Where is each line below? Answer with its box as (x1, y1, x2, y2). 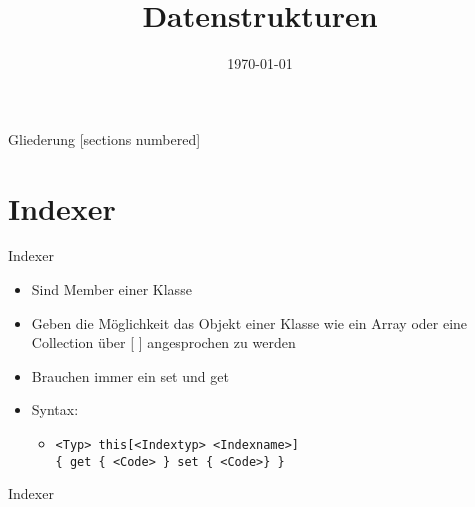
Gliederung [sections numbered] (8, 128, 201, 149)
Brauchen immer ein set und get (31, 365, 229, 386)
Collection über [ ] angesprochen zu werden (31, 332, 296, 353)
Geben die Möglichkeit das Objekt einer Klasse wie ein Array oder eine (31, 312, 468, 333)
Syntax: (31, 399, 79, 420)
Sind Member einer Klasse (31, 279, 192, 300)
